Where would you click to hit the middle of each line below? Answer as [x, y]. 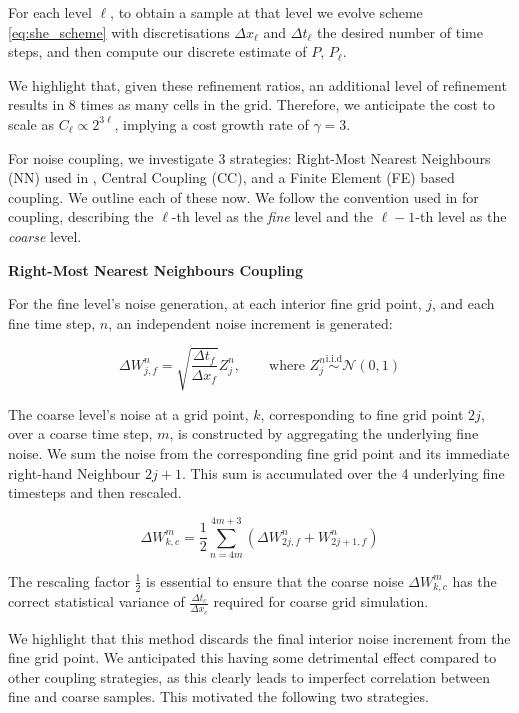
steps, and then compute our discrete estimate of [157, 51]
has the [474, 580]
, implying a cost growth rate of [211, 123]
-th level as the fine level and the [272, 216]
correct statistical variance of [96, 601]
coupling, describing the [81, 216]
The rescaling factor [69, 580]
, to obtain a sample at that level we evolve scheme [266, 12]
